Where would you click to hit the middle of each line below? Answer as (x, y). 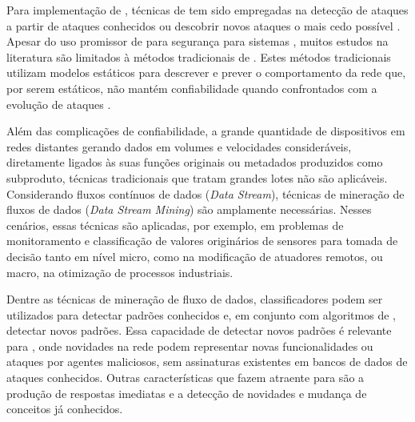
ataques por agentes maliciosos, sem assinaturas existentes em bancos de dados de (207, 362)
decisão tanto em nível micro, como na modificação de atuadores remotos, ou (195, 256)
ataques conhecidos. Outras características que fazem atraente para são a (186, 378)
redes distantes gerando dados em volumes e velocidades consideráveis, (179, 146)
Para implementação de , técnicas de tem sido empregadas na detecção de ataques (207, 10)
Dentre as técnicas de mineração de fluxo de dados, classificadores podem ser (195, 299)
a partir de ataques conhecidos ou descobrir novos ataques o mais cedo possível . (204, 25)
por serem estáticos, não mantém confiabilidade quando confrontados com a (192, 88)
